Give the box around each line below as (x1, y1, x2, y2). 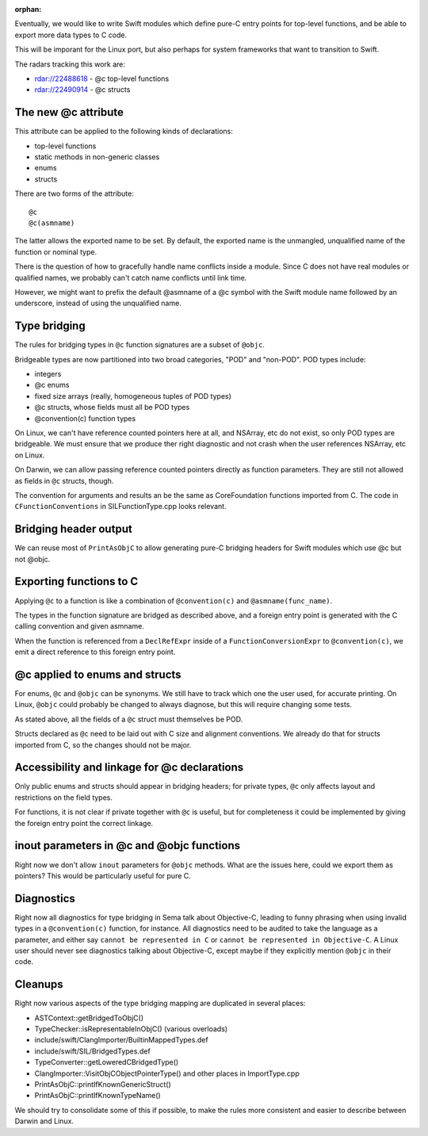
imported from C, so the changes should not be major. (14, 740, 192, 749)
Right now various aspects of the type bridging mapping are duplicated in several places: (14, 999, 306, 1008)
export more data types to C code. (14, 30, 128, 40)
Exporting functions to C (14, 575, 139, 588)
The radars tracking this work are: (14, 59, 126, 69)
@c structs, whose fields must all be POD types (34, 403, 190, 412)
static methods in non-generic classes (34, 152, 160, 162)
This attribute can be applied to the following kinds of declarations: (14, 127, 233, 136)
